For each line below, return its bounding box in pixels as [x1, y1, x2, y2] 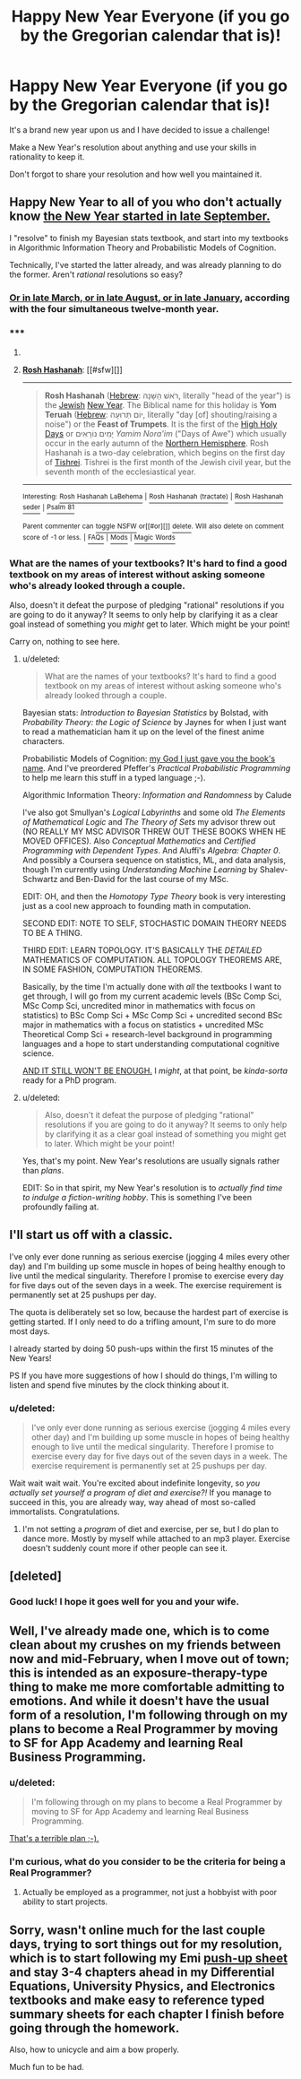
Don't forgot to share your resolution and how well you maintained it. [9, 169, 262, 179]
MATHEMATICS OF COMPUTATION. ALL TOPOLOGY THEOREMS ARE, [21, 954, 282, 965]
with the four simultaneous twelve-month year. [9, 302, 219, 315]
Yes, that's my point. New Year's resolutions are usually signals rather [21, 1155, 280, 1166]
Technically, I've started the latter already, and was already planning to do [9, 259, 282, 270]
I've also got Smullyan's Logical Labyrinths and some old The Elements [21, 807, 286, 818]
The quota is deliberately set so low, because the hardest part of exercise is [9, 1306, 289, 1317]
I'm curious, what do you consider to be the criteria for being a [9, 1855, 287, 1867]
